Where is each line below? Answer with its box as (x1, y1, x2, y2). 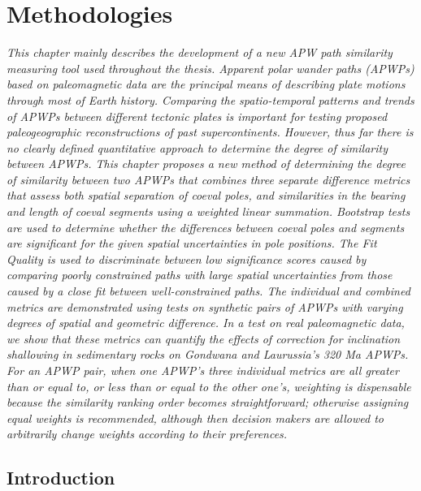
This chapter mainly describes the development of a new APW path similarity (7, 44, 393, 61)
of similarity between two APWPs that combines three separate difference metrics (7, 170, 410, 187)
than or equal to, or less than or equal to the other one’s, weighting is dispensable (7, 377, 411, 394)
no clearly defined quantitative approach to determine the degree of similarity (7, 139, 388, 156)
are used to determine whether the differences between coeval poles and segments (7, 218, 405, 235)
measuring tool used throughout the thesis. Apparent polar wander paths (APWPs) (7, 59, 414, 76)
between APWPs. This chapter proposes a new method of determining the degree (7, 155, 406, 172)
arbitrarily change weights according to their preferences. (7, 425, 288, 442)
